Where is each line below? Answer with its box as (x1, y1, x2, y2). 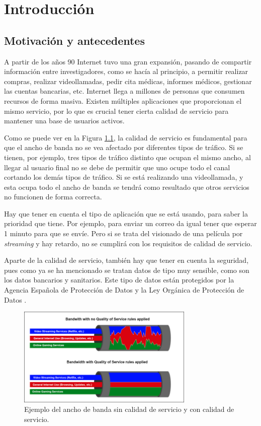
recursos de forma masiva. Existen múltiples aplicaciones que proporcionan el (4, 95, 242, 106)
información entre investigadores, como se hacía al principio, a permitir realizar (4, 66, 248, 77)
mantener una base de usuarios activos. (4, 115, 125, 126)
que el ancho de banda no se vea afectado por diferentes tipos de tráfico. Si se (4, 142, 243, 153)
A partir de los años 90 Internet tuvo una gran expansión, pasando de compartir (4, 56, 252, 66)
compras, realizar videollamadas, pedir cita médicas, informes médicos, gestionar (4, 76, 252, 86)
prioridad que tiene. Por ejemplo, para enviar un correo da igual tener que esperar (4, 218, 257, 229)
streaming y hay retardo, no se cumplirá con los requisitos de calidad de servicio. (4, 238, 252, 248)
